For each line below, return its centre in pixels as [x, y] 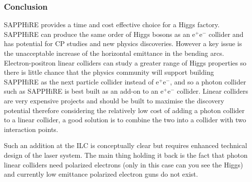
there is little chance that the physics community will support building [109, 72]
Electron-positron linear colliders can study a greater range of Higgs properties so [125, 62]
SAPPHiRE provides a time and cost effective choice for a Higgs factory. [112, 25]
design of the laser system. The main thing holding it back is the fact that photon [126, 155]
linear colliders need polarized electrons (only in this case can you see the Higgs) [124, 164]
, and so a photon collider [208, 81]
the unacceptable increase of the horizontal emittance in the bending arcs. [114, 53]
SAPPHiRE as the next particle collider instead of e [82, 81]
